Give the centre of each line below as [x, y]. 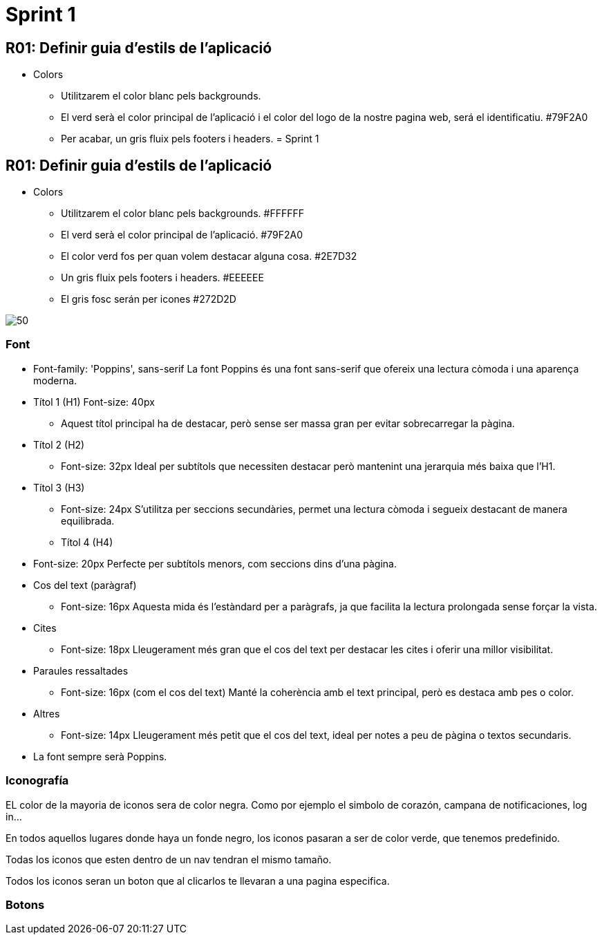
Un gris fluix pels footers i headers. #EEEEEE [162, 278]
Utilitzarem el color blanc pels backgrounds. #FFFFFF [182, 214]
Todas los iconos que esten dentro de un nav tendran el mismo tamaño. [169, 859]
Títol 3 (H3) [59, 487]
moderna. [55, 380]
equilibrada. [88, 520]
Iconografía [37, 781]
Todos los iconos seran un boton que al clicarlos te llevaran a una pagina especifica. [198, 881]
